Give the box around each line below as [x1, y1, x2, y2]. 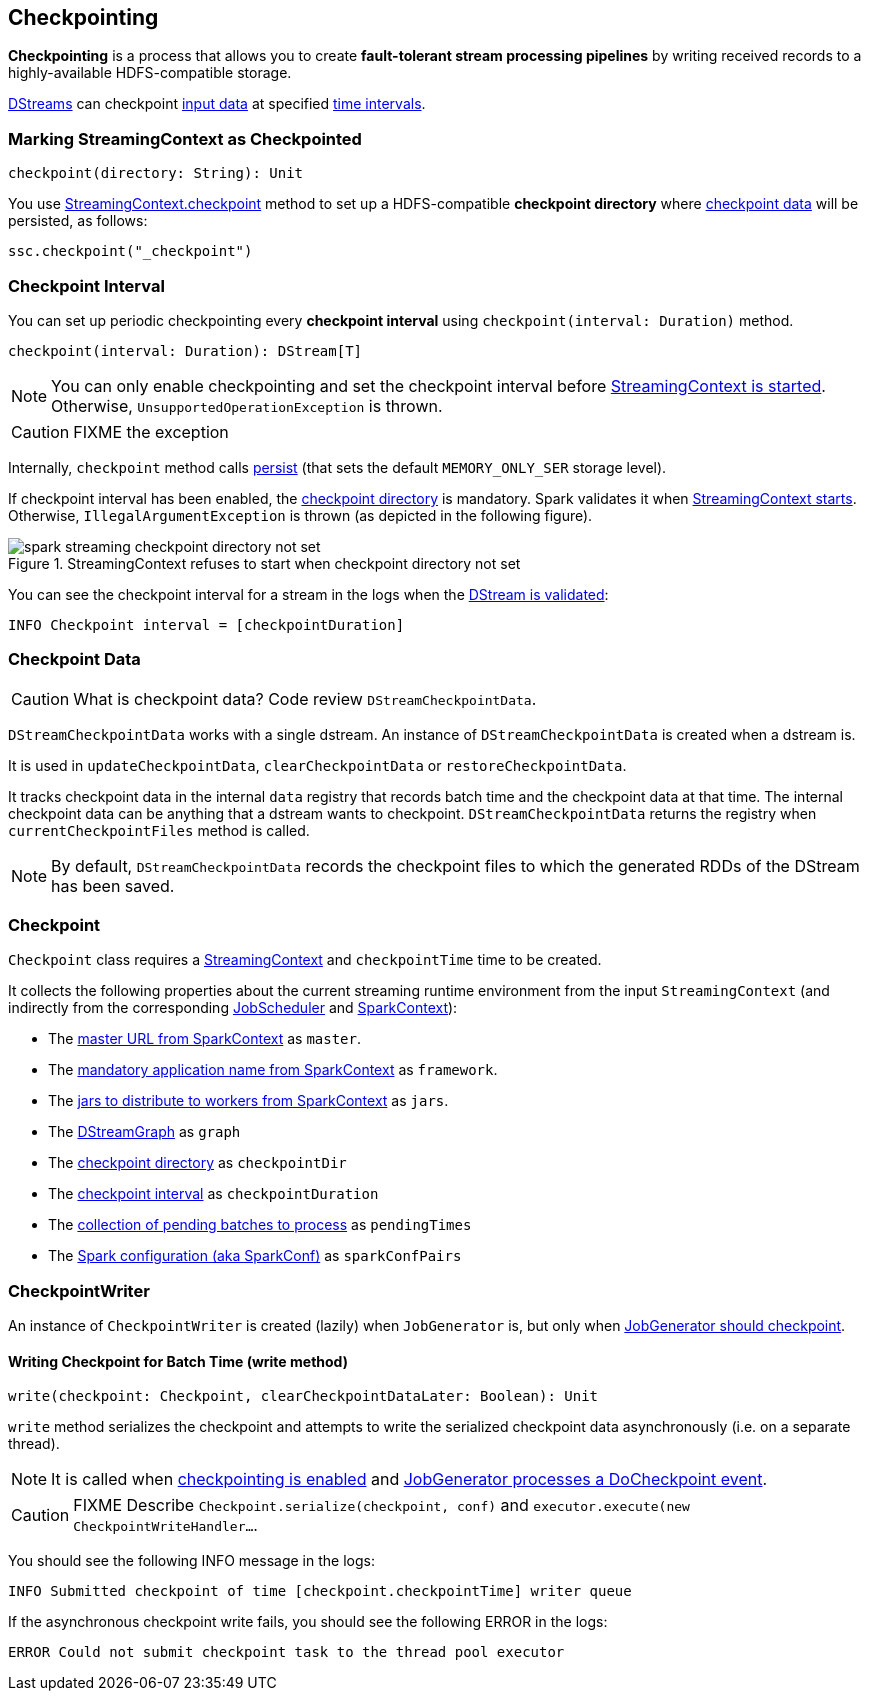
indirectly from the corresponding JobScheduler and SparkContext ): [8, 999, 458, 1017]
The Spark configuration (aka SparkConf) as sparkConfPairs [48, 1247, 462, 1265]
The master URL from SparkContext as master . [48, 1030, 362, 1048]
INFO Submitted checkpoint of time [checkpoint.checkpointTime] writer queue [8, 1583, 632, 1600]
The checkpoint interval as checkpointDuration [48, 1185, 379, 1203]
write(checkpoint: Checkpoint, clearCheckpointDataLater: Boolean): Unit [8, 1388, 599, 1405]
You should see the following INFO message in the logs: [8, 1552, 375, 1570]
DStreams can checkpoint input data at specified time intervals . [8, 95, 426, 113]
